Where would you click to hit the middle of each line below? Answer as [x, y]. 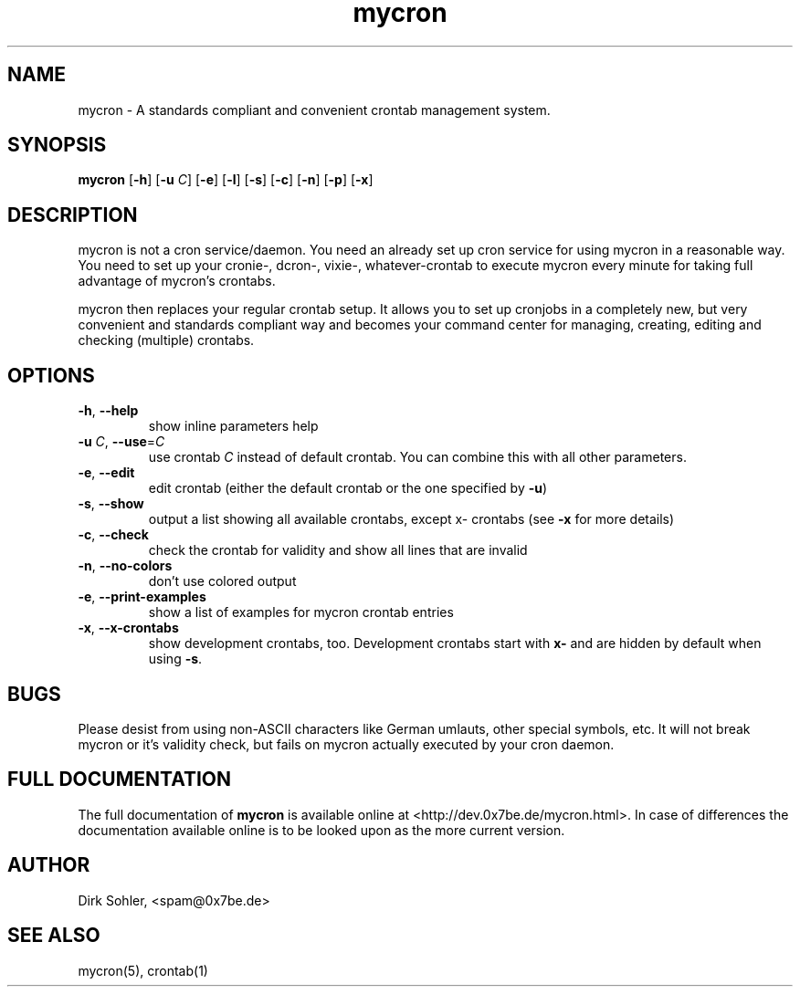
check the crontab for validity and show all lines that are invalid [338, 550]
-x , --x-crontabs [128, 628]
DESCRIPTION [73, 214]
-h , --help [108, 411]
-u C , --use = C [121, 442]
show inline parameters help [233, 426]
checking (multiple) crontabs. [166, 340]
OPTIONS [51, 375]
